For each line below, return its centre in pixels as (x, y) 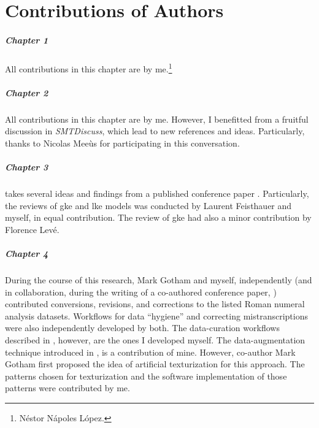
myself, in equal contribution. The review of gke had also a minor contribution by (158, 217)
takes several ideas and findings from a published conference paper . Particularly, (157, 193)
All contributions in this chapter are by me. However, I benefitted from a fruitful (157, 119)
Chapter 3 (27, 167)
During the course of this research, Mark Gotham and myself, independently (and (159, 280)
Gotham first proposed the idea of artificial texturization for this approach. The (155, 364)
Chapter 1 (27, 40)
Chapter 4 (27, 254)
